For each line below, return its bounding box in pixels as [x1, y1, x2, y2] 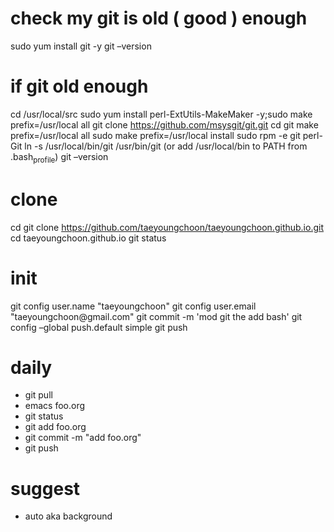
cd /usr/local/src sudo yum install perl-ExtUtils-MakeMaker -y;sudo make [10, 108, 313, 120]
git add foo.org [24, 421, 87, 433]
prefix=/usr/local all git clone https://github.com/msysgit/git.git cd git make [10, 118, 319, 131]
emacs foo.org [24, 400, 86, 412]
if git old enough [10, 75, 149, 98]
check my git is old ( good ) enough [10, 7, 308, 30]
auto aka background [24, 510, 113, 522]
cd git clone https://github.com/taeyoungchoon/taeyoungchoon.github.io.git [10, 221, 324, 233]
